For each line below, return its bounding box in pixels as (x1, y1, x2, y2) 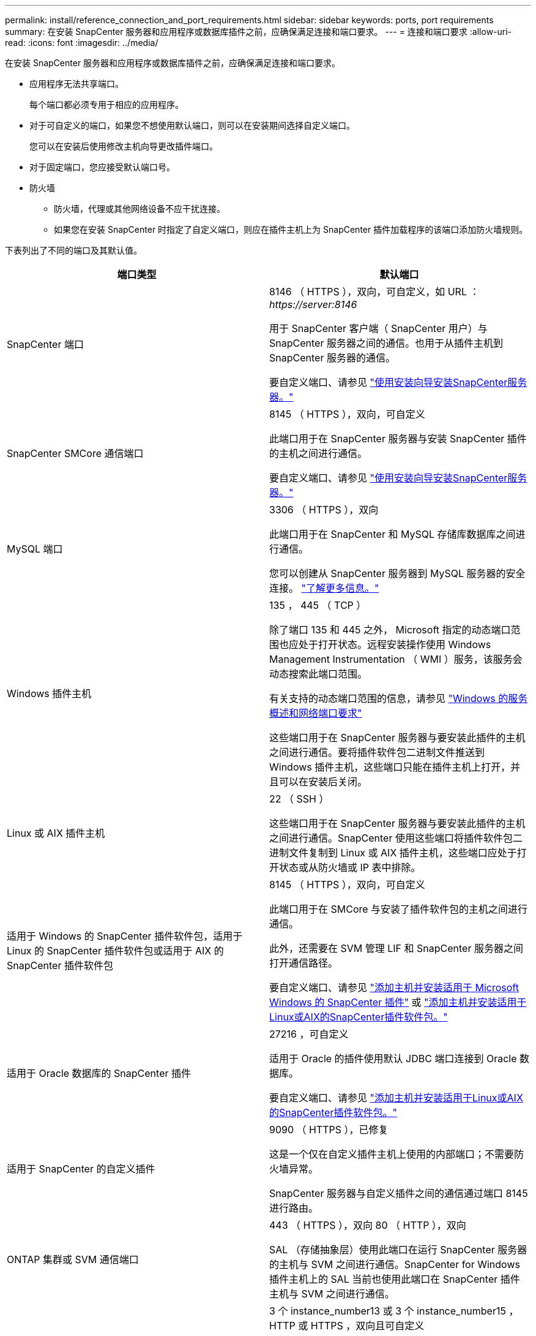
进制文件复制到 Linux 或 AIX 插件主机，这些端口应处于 (269, 847, 517, 859)
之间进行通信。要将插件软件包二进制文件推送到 (269, 746, 485, 758)
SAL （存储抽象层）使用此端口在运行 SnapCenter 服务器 (269, 1244, 527, 1256)
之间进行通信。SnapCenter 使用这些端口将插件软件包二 (269, 832, 523, 844)
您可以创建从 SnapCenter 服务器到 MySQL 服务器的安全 (269, 567, 526, 579)
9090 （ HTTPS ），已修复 (269, 1123, 389, 1136)
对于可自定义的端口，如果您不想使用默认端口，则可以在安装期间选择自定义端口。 (29, 120, 355, 130)
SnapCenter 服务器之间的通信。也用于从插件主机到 (269, 337, 503, 349)
